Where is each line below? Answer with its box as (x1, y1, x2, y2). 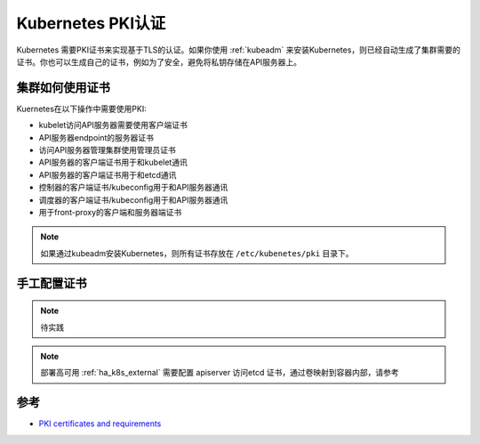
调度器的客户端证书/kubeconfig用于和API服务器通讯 (38, 194, 228, 205)
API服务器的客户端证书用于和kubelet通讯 (38, 157, 188, 168)
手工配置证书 (16, 276, 87, 291)
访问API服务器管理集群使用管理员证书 (38, 145, 177, 156)
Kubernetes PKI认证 (16, 13, 166, 33)
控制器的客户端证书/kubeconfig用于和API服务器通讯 (38, 182, 228, 193)
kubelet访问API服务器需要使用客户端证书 (38, 120, 188, 131)
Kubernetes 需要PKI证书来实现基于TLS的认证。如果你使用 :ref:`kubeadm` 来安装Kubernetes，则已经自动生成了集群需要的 (16, 44, 461, 55)
